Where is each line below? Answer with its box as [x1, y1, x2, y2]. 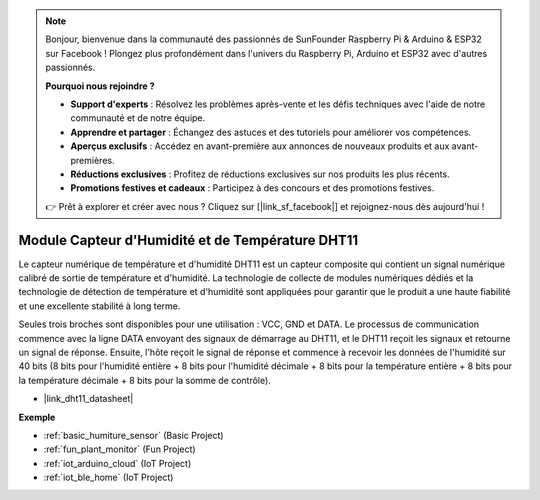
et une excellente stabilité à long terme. [18, 300, 181, 312]
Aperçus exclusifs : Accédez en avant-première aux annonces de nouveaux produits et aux [70, 140, 450, 152]
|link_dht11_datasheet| [43, 393, 134, 405]
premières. [70, 154, 115, 166]
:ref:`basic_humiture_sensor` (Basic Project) [43, 429, 224, 441]
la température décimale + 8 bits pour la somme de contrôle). [18, 374, 272, 386]
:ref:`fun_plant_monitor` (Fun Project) [43, 443, 196, 455]
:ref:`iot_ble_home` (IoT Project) [43, 471, 174, 484]
